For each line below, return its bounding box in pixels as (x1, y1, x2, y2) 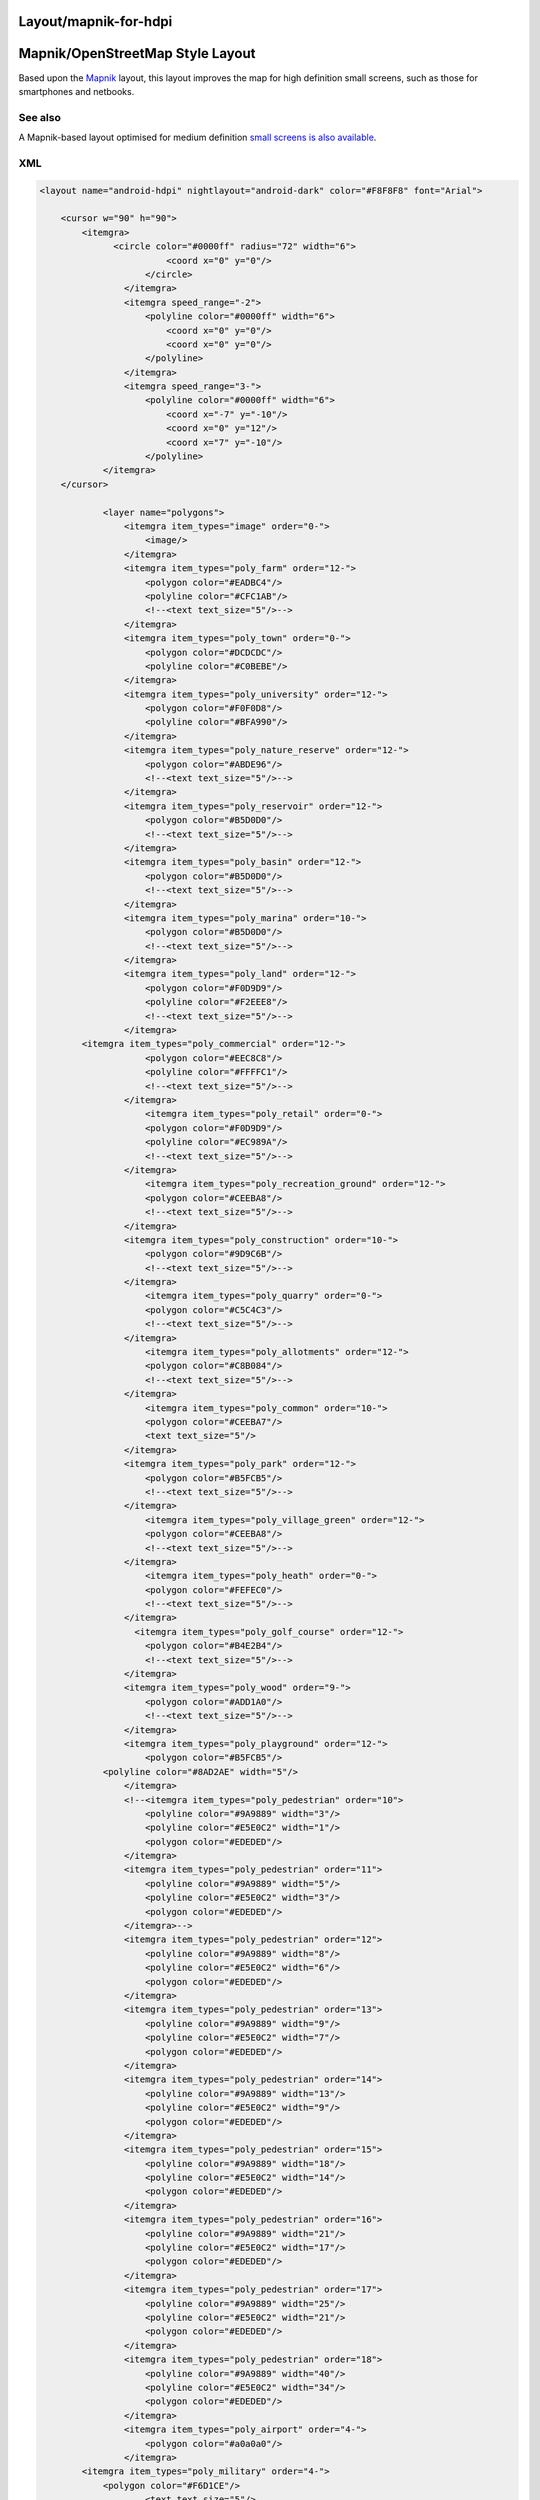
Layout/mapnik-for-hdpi (18, 13, 173, 30)
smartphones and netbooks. (18, 85, 135, 97)
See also (18, 110, 62, 124)
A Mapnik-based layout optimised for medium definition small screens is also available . (18, 131, 377, 144)
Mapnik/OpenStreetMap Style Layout (18, 45, 256, 62)
